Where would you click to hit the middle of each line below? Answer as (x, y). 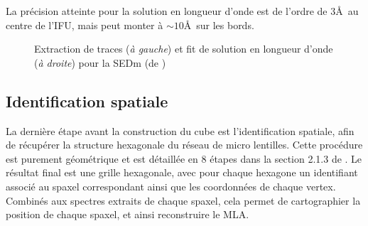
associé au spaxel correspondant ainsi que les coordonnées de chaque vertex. (171, 186)
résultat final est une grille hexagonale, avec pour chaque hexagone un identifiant (182, 172)
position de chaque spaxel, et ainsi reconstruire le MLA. (128, 214)
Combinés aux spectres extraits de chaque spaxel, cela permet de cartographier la (183, 200)
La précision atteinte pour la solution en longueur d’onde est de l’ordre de (167, 11)
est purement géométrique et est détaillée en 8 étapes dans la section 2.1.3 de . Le (184, 158)
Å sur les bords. (219, 25)
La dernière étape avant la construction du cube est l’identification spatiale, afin (180, 130)
